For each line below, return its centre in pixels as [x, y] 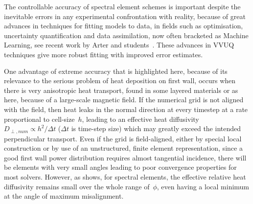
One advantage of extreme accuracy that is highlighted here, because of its [116, 71]
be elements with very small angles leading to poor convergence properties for [120, 167]
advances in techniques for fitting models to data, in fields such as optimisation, [124, 26]
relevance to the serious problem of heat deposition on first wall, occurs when [120, 80]
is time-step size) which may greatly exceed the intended [156, 128]
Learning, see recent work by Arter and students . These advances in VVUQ [119, 45]
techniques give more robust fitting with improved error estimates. [103, 54]
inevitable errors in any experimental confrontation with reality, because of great [125, 16]
